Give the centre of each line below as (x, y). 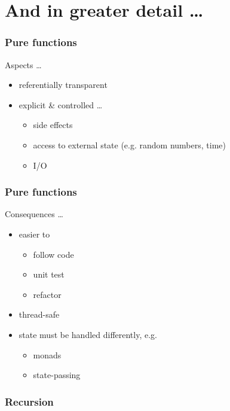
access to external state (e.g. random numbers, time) (129, 144)
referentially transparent (63, 85)
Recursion (29, 401)
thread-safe (39, 314)
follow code (53, 254)
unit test (49, 274)
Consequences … (34, 214)
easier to (34, 234)
